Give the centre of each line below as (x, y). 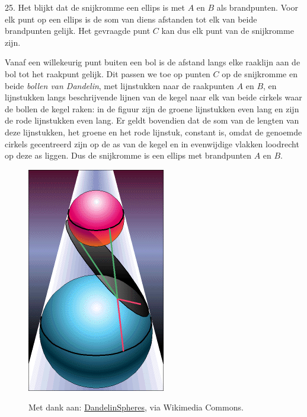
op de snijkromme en (260, 73)
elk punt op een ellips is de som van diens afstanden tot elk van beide (131, 19)
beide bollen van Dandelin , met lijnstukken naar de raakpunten (119, 85)
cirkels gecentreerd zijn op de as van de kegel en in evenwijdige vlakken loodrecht (152, 143)
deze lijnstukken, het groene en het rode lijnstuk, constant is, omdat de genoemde (153, 132)
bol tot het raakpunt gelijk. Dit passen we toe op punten (108, 73)
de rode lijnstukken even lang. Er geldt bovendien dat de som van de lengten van (152, 120)
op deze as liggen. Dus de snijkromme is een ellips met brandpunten (128, 155)
